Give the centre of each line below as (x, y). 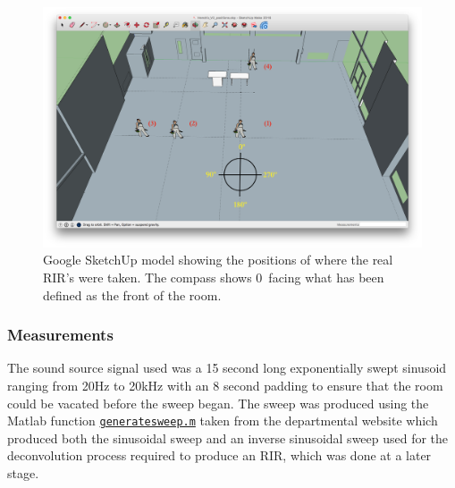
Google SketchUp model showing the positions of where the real (218, 260)
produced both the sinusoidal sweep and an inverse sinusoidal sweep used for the (228, 438)
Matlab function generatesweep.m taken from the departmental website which (223, 421)
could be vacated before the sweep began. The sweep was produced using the (218, 403)
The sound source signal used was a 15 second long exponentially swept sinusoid (227, 368)
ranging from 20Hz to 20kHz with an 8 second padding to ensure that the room (225, 385)
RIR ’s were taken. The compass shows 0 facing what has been (214, 277)
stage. (23, 472)
